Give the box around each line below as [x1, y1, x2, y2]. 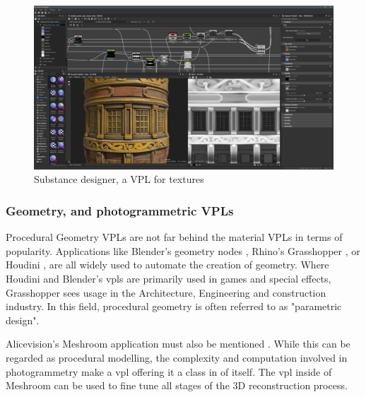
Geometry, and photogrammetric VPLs [6, 201, 234, 219]
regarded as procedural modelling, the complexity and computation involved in [6, 350, 348, 365]
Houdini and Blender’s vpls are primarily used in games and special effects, [6, 271, 331, 286]
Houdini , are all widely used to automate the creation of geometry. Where [6, 257, 329, 272]
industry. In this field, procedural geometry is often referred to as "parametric [6, 299, 342, 314]
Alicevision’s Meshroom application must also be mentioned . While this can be [6, 336, 350, 351]
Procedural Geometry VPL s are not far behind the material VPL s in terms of [6, 230, 343, 244]
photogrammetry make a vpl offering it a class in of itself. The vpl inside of [6, 364, 332, 379]
